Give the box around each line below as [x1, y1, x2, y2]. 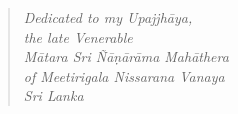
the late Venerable [23, 26, 133, 47]
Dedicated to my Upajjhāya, [23, 7, 193, 27]
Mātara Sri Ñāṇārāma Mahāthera [23, 46, 229, 67]
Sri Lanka [23, 85, 84, 106]
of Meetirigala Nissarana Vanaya [23, 65, 225, 86]
